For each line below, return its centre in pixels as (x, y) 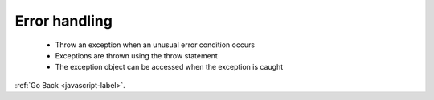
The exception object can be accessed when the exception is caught (169, 67)
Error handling (63, 21)
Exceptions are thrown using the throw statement (137, 55)
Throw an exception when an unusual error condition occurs (155, 45)
